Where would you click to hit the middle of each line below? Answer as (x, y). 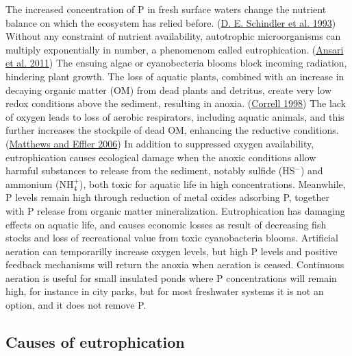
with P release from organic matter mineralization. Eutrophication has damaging (175, 210)
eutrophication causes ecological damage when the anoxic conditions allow (161, 157)
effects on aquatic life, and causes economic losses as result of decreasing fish (166, 224)
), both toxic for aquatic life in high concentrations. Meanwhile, (212, 183)
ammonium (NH (40, 183)
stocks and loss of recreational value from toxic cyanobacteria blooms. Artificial (172, 238)
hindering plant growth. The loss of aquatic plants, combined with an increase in (175, 76)
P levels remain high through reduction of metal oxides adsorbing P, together (167, 197)
